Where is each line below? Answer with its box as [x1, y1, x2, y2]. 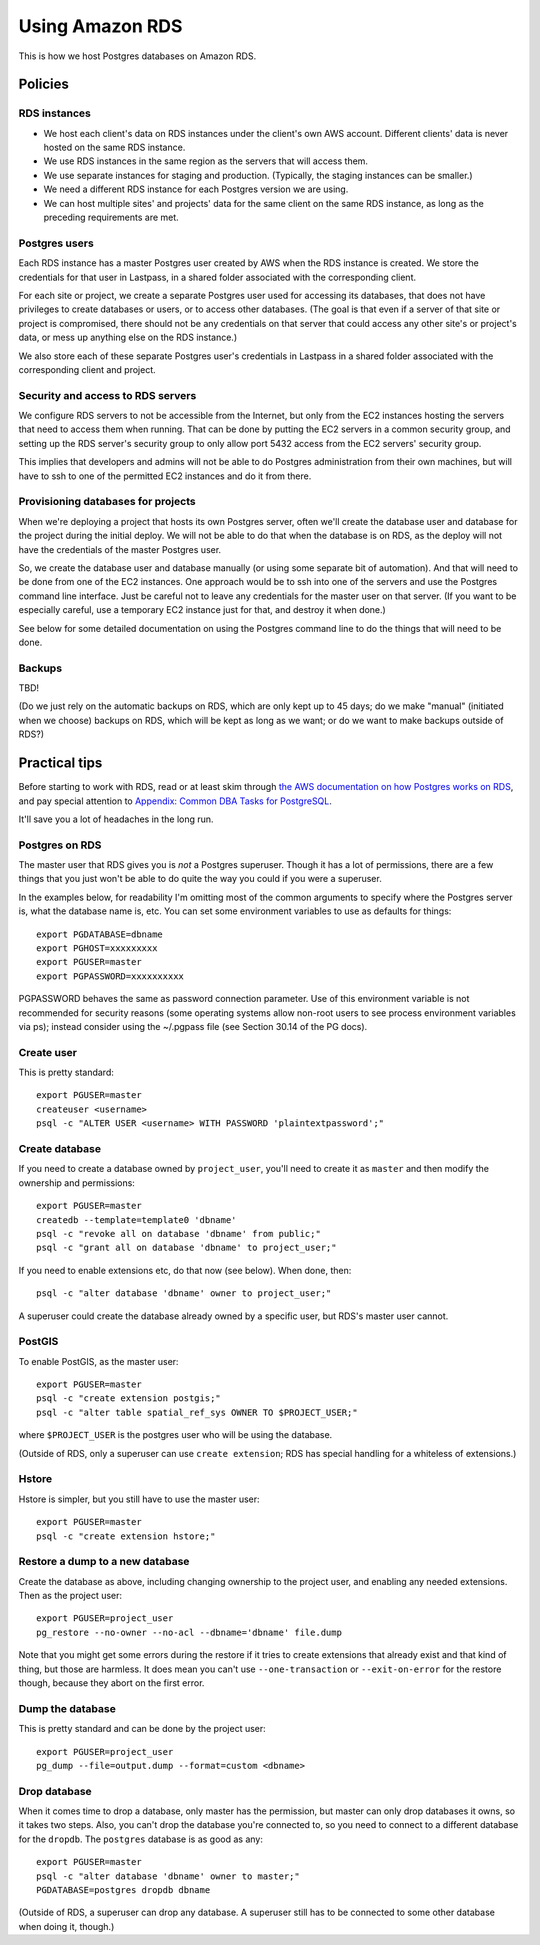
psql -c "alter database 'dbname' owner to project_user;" [36, 1288, 332, 1299]
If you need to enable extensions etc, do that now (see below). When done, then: [18, 1264, 352, 1276]
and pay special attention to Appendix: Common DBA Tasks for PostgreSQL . [18, 795, 332, 807]
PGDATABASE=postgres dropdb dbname [36, 1885, 211, 1896]
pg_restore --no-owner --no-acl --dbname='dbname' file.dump [36, 1626, 342, 1638]
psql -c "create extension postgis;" [36, 1393, 222, 1404]
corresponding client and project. [18, 363, 157, 375]
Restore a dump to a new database [18, 1555, 190, 1569]
